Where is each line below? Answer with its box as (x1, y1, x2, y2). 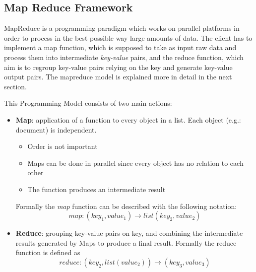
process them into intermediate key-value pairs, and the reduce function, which (4, 52, 244, 62)
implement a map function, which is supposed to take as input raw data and (4, 42, 237, 53)
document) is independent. (15, 124, 97, 135)
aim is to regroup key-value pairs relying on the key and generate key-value (4, 62, 233, 72)
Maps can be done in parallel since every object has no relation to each (27, 157, 244, 168)
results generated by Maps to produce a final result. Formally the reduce (15, 237, 237, 248)
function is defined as (15, 247, 80, 258)
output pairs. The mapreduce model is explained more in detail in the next (4, 71, 232, 82)
